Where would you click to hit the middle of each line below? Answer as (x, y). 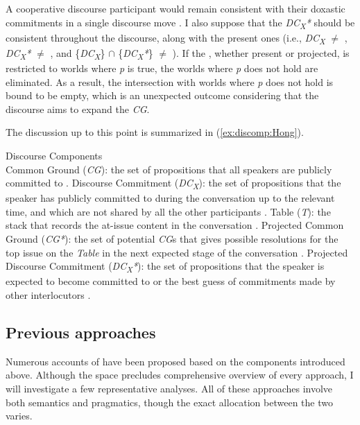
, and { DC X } (78, 53)
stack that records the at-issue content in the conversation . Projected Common (175, 225)
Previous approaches (81, 332)
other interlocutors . (48, 294)
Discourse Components (54, 155)
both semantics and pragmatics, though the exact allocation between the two (169, 402)
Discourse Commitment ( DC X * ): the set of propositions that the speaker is (165, 267)
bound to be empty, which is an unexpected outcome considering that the (162, 95)
